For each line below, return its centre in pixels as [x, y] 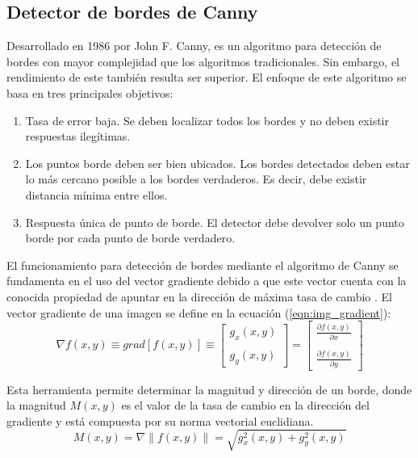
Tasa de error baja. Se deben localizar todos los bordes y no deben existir [207, 120]
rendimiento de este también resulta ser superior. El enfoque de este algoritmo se [207, 77]
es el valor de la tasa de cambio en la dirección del [245, 405]
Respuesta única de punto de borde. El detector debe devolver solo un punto [215, 222]
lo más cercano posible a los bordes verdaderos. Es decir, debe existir [196, 179]
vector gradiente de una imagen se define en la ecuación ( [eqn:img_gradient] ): [199, 312]
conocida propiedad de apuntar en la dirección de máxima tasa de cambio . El [199, 296]
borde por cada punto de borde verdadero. [130, 238]
